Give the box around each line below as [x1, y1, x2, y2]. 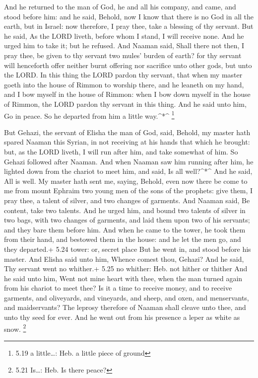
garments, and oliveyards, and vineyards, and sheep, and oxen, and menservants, [4, 292, 249, 302]
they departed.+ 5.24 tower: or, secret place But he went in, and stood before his [4, 243, 251, 254]
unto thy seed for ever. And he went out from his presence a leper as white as [4, 312, 240, 322]
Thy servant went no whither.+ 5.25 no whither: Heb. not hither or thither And [4, 263, 248, 274]
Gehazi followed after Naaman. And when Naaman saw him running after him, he [4, 156, 254, 166]
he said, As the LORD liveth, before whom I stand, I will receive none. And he [4, 30, 244, 41]
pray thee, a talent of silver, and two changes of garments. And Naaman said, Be [4, 195, 250, 205]
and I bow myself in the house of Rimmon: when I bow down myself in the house [4, 89, 251, 99]
